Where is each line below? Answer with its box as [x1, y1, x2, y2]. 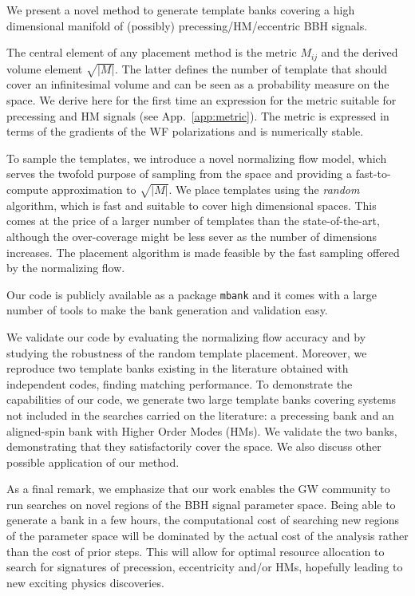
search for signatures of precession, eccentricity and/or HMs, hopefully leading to [6, 559, 403, 575]
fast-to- [355, 165, 391, 182]
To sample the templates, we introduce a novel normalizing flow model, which [6, 149, 387, 166]
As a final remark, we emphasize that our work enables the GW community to [6, 480, 390, 497]
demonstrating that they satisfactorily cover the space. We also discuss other [6, 438, 381, 455]
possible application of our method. [6, 453, 180, 470]
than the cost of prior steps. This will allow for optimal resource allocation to [6, 543, 385, 559]
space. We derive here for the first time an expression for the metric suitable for [6, 92, 397, 108]
